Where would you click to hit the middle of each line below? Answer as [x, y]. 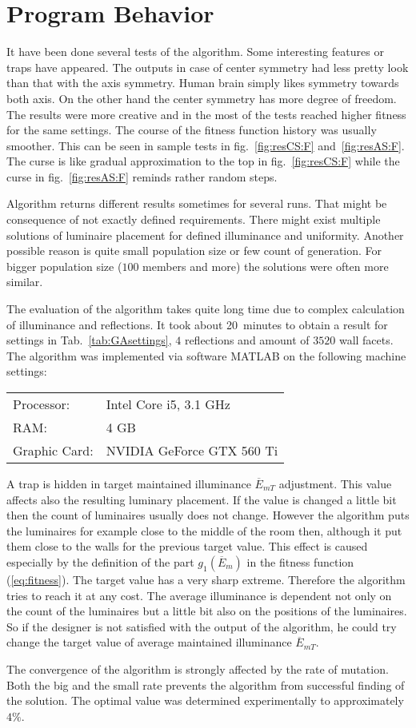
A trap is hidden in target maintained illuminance [129, 483]
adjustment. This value [335, 483]
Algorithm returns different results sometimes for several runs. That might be [197, 203]
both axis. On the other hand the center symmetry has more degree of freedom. [202, 98]
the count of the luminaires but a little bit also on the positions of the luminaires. [207, 611]
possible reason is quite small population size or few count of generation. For [194, 251]
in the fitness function [300, 561]
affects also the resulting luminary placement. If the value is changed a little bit [202, 499]
